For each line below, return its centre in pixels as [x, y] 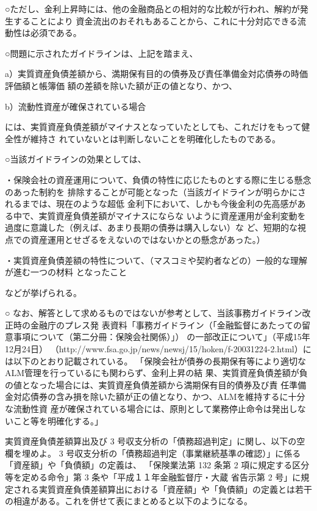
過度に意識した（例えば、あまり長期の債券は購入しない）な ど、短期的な [151, 227]
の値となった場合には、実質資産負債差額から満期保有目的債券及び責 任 [147, 384]
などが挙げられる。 [43, 292]
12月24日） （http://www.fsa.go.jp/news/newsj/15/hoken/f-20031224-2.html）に [158, 349]
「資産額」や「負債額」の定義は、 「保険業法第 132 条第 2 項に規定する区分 [157, 465]
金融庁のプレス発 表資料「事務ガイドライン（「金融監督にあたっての [166, 324]
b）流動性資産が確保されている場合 [76, 106]
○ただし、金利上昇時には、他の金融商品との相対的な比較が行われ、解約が [152, 9]
